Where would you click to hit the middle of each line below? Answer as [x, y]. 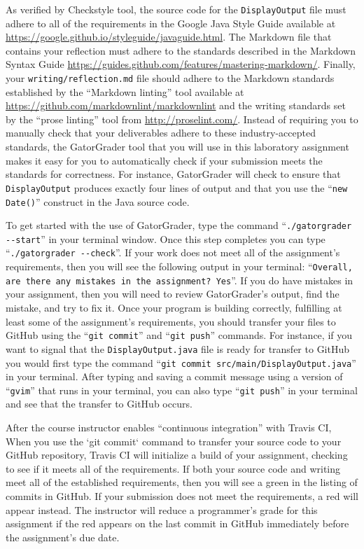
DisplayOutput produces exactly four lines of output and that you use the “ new [177, 187]
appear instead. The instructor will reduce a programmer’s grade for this [162, 509]
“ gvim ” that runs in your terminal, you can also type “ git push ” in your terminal [182, 390]
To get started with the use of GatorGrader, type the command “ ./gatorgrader [179, 225]
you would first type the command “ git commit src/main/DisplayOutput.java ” [181, 362]
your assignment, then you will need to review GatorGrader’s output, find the [173, 294]
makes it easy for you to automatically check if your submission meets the [164, 160]
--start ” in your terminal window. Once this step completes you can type [166, 238]
